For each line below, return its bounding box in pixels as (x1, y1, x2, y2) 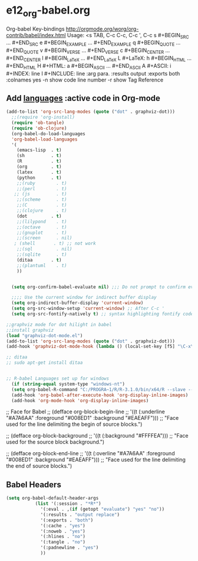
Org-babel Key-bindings (6, 25, 65, 32)
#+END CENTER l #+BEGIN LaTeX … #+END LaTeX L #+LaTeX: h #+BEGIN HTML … (6, 54, 192, 63)
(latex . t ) (16, 169, 62, 175)
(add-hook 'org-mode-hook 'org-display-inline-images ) (11, 397, 149, 403)
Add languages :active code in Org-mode (6, 93, 161, 103)
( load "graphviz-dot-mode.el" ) (6, 332, 83, 338)
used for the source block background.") (6, 438, 105, 446)
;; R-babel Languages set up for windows (6, 376, 110, 381)
